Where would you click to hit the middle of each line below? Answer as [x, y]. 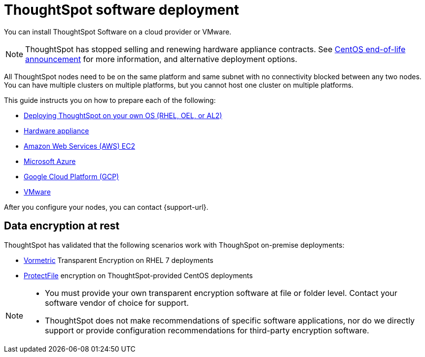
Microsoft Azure [50, 161]
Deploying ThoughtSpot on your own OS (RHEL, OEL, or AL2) [123, 115]
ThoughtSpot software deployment [122, 10]
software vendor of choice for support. [117, 303]
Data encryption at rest [62, 226]
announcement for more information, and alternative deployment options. [161, 59]
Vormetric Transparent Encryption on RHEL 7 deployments [119, 260]
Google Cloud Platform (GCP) [71, 176]
